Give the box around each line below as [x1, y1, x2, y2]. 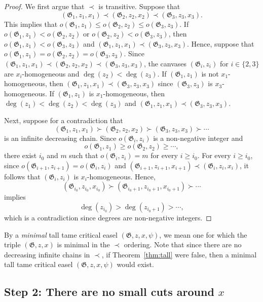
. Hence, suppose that [187, 38, 254, 49]
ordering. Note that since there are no [124, 239, 242, 250]
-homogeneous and [22, 68, 80, 79]
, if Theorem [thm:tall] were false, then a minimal [101, 249, 257, 259]
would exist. [117, 259, 154, 270]
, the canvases [143, 58, 187, 68]
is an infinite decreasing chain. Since [4, 132, 117, 143]
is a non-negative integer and [153, 132, 243, 143]
